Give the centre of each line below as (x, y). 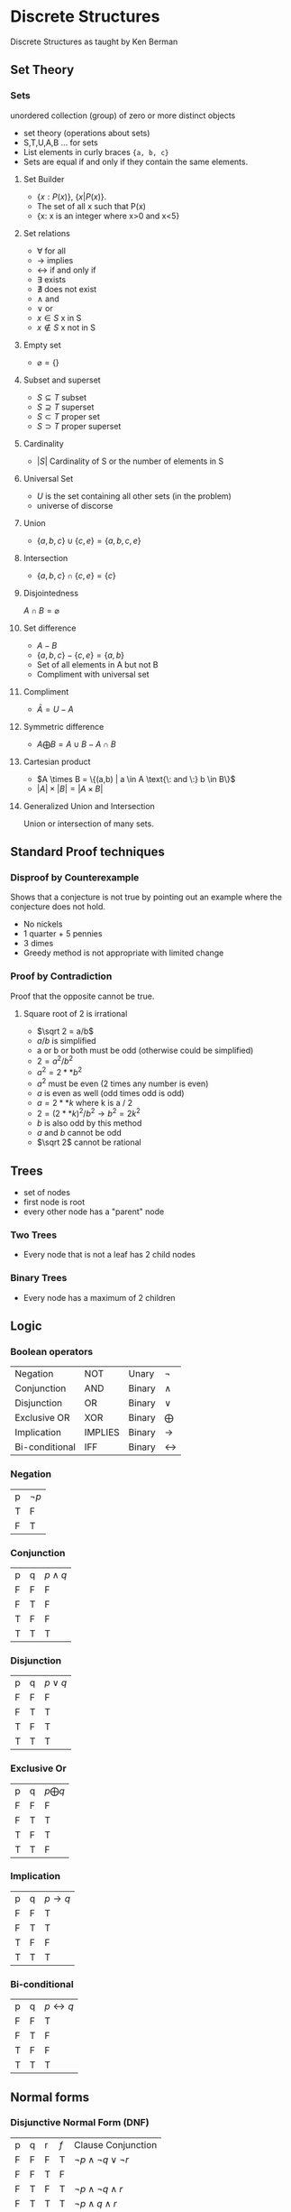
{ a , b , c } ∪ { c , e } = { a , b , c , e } (89, 540)
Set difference (50, 628)
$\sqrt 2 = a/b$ (65, 1031)
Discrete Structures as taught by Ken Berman (94, 41)
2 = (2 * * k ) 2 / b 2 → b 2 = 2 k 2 (88, 1113)
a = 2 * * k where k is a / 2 (85, 1102)
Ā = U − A (55, 709)
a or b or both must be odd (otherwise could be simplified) (145, 1050)
